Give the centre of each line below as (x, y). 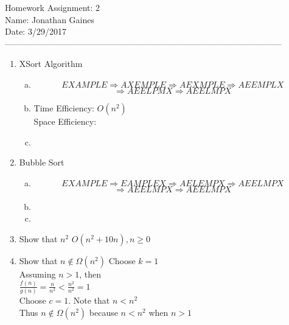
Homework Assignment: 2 (53, 7)
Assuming (37, 274)
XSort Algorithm (51, 64)
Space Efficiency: (65, 121)
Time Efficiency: (64, 107)
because (103, 312)
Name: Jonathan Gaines (50, 19)
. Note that (89, 300)
